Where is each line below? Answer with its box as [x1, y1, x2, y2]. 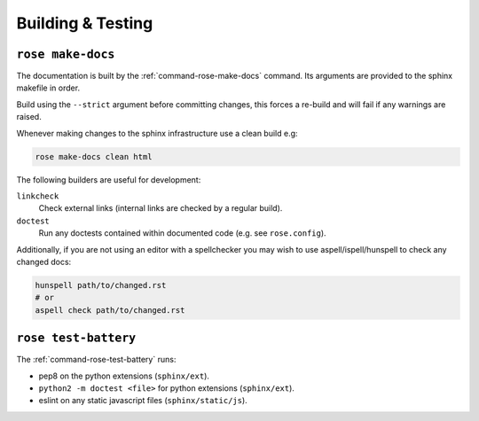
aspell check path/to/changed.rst [35, 305, 185, 315]
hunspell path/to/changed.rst [35, 280, 167, 290]
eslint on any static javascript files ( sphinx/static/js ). [38, 395, 247, 406]
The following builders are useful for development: [16, 174, 201, 185]
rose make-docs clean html [35, 152, 153, 161]
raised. [16, 112, 42, 122]
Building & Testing [16, 13, 153, 33]
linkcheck [16, 191, 59, 201]
